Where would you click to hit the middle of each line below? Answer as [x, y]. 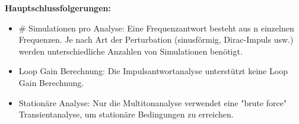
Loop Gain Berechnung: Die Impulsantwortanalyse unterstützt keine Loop [153, 71]
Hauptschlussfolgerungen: [58, 8]
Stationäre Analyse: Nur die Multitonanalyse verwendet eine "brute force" [153, 102]
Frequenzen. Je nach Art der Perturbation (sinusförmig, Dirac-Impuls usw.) [156, 39]
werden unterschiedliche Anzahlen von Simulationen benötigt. [131, 51]
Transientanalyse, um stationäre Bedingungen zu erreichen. [126, 114]
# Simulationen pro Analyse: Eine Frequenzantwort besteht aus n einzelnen [156, 28]
